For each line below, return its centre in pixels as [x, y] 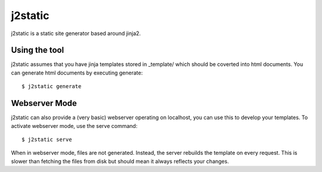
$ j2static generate [52, 87]
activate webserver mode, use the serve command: [74, 126]
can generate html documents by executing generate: [77, 73]
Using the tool [38, 50]
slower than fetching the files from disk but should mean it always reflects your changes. [120, 161]
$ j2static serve [47, 139]
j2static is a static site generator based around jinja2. [76, 33]
